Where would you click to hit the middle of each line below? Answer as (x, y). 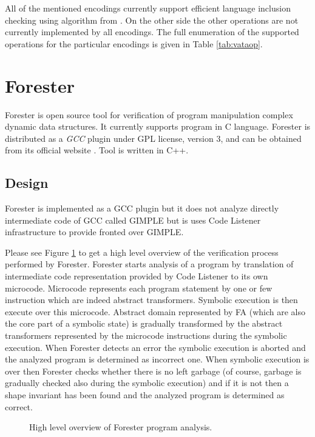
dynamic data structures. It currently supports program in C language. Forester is (158, 126)
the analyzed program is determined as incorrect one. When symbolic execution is (157, 359)
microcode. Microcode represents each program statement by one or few (139, 288)
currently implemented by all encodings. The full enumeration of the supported (152, 32)
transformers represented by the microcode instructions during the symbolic (146, 335)
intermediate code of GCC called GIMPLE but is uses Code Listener (133, 220)
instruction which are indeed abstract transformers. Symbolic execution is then (151, 300)
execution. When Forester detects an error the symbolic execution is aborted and (155, 347)
